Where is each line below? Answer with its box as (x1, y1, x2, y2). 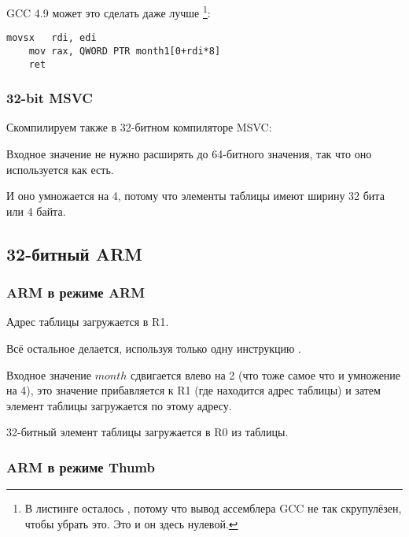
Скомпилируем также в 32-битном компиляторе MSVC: (6, 119, 272, 135)
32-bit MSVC (6, 88, 93, 108)
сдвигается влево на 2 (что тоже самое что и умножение (130, 366, 401, 383)
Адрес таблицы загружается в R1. (6, 313, 169, 330)
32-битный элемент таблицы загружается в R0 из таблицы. (6, 424, 289, 440)
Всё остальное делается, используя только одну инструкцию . (6, 340, 301, 356)
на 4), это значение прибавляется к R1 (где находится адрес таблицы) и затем (6, 382, 381, 398)
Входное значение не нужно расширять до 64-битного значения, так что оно (6, 146, 372, 162)
